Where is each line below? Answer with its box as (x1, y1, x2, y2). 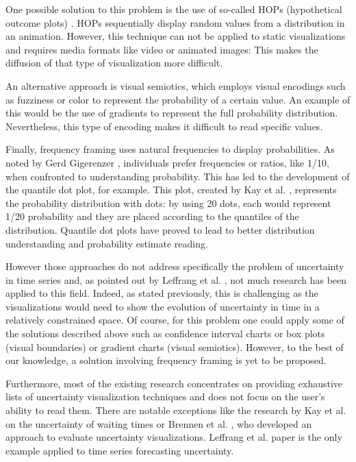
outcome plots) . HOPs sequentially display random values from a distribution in (5, 15, 345, 29)
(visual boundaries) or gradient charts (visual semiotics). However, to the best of (5, 339, 344, 354)
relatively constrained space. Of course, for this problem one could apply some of (5, 313, 344, 327)
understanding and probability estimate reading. (5, 236, 208, 250)
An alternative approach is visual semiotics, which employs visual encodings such (5, 78, 346, 93)
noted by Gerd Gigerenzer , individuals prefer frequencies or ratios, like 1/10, (5, 155, 329, 169)
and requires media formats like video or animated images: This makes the (5, 42, 318, 56)
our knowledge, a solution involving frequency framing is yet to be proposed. (5, 353, 327, 367)
